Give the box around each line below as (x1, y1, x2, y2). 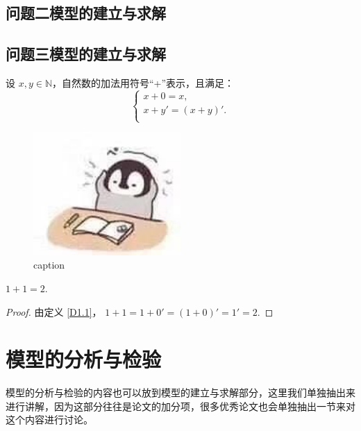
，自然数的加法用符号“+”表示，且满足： (52, 75, 235, 90)
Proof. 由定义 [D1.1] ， (6, 304, 102, 319)
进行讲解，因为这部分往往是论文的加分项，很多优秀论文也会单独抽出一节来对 (6, 398, 355, 413)
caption (33, 257, 65, 272)
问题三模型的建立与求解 (6, 43, 166, 65)
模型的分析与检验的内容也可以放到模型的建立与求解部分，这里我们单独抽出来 (6, 385, 355, 400)
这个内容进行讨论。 (6, 412, 93, 427)
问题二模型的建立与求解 (6, 2, 166, 24)
